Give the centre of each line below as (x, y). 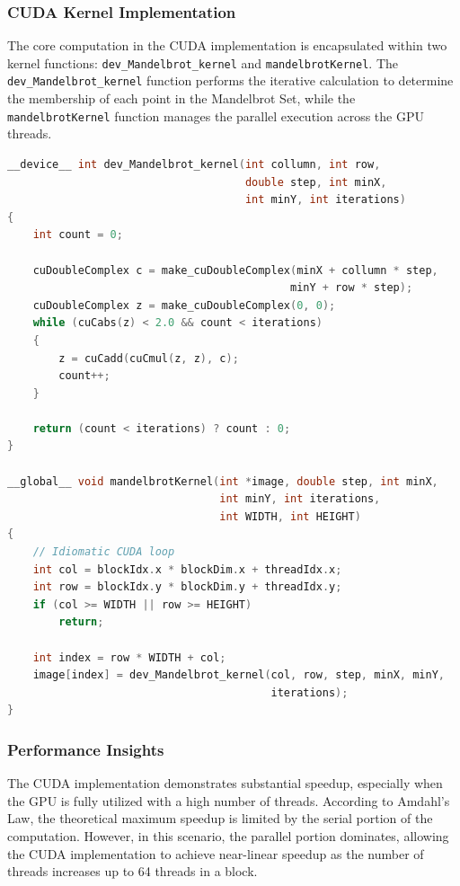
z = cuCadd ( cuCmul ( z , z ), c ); (149, 358)
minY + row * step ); (351, 288)
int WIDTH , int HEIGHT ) (290, 516)
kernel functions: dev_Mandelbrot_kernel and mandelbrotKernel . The (203, 62)
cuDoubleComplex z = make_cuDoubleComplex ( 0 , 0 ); (184, 305)
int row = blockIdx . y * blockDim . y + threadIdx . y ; (187, 587)
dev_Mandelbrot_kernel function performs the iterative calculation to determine (230, 80)
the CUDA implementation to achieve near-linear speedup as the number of (216, 853)
